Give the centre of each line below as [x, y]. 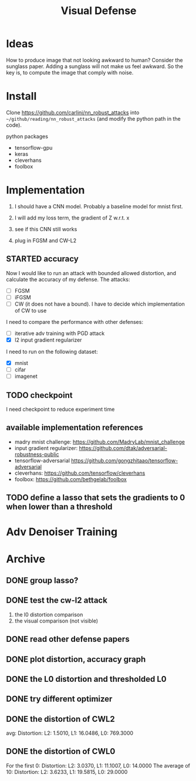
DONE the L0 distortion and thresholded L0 [86, 679]
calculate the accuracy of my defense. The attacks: [68, 279]
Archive [26, 559]
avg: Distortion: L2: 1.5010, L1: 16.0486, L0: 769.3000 [70, 733]
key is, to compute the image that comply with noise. [70, 72]
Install [21, 97]
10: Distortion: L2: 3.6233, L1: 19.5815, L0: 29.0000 [67, 772]
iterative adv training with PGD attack [60, 333]
